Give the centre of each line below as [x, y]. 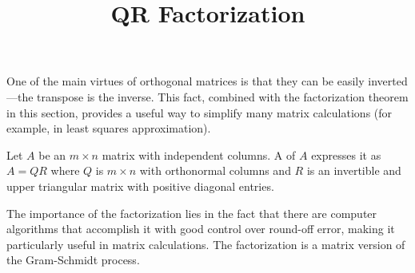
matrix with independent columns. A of [199, 154]
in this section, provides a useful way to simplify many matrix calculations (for [200, 112]
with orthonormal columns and [215, 170]
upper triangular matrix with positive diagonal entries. [140, 186]
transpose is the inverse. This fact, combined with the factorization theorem [223, 96]
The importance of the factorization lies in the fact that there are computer [192, 213]
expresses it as [346, 154]
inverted [388, 81]
